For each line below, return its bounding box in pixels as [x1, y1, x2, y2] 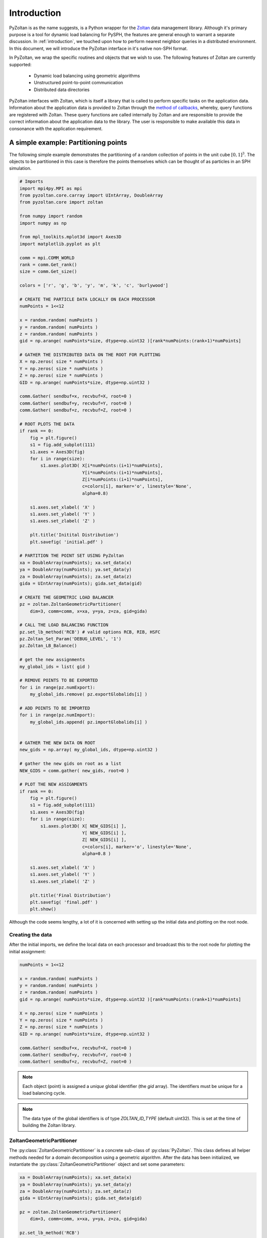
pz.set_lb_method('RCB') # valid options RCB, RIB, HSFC [19, 629, 161, 635]
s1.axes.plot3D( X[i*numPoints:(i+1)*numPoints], [40, 463, 163, 468]
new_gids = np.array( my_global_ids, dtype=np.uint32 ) [19, 747, 158, 753]
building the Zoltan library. [22, 1122, 76, 1129]
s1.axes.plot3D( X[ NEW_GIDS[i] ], [40, 823, 127, 829]
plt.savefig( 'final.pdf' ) [30, 899, 98, 905]
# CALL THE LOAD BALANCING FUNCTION [19, 622, 109, 628]
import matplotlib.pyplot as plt [19, 241, 101, 247]
